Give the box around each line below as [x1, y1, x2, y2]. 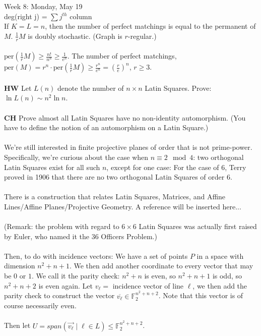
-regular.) [127, 30, 157, 41]
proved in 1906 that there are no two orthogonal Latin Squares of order [4, 172, 225, 182]
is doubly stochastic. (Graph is [28, 30, 122, 41]
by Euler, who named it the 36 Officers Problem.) [4, 231, 157, 241]
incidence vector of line [112, 280, 184, 291]
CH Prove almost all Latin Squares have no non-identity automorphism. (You [4, 112, 246, 123]
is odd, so [212, 270, 242, 281]
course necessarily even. [4, 300, 77, 311]
